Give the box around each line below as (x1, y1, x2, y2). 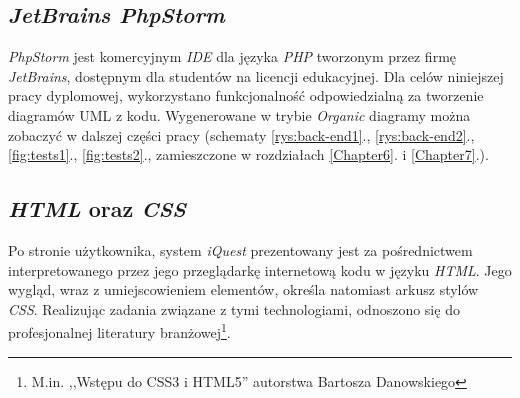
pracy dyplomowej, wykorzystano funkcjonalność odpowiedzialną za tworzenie (8, 85, 484, 106)
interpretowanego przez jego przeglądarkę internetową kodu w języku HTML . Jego (8, 259, 512, 280)
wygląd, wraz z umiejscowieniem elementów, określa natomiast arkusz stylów (8, 279, 479, 300)
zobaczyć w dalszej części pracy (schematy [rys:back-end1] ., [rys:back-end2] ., (8, 124, 475, 145)
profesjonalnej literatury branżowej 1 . (8, 319, 231, 342)
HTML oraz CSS (8, 193, 186, 224)
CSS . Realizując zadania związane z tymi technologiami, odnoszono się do (8, 298, 460, 319)
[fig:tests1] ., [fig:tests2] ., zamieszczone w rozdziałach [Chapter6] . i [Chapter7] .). (8, 144, 489, 165)
